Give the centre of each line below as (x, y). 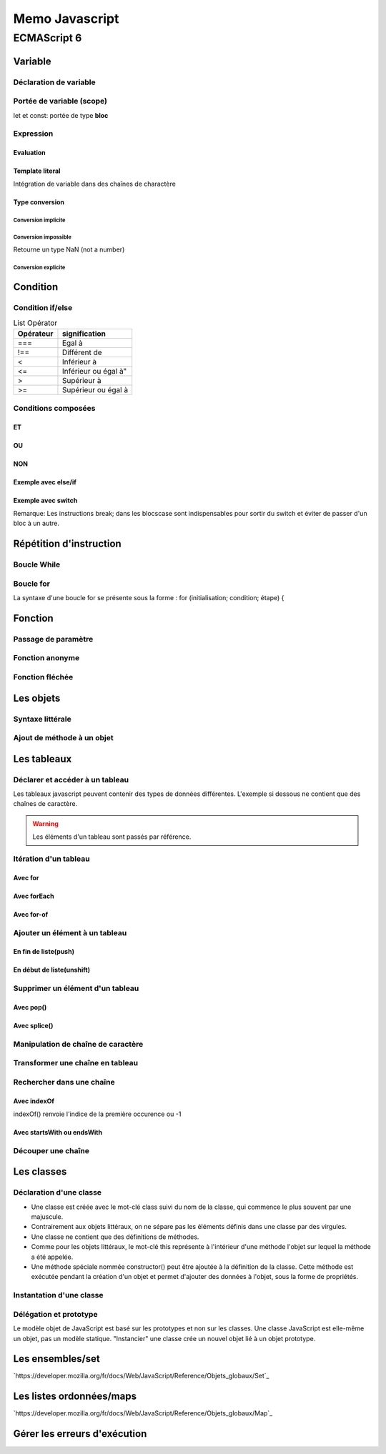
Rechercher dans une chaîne (64, 1082)
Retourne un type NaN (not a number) (69, 249)
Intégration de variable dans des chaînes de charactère (95, 184)
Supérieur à (81, 381)
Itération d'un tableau (51, 859)
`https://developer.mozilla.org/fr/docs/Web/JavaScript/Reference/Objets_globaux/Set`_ (141, 1376)
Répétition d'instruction (67, 544)
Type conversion (39, 202)
